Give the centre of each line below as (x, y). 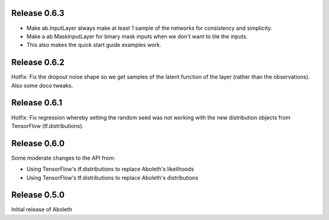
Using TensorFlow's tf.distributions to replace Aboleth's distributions (112, 177)
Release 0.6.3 (38, 13)
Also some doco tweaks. (42, 85)
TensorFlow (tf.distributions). (48, 126)
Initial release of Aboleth (42, 210)
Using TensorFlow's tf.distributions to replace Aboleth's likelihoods (110, 169)
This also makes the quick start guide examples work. (94, 45)
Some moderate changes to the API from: (63, 158)
